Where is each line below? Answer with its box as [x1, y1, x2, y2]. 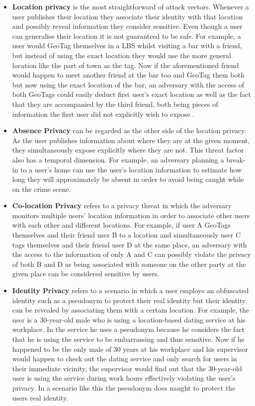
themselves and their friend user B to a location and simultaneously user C [12, 230, 241, 240]
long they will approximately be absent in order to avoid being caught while [12, 174, 244, 184]
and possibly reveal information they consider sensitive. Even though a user [12, 21, 243, 31]
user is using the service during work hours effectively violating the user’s [12, 373, 236, 383]
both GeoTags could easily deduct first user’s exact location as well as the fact [12, 89, 251, 99]
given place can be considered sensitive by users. [12, 268, 160, 279]
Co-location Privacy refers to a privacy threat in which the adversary [12, 200, 232, 211]
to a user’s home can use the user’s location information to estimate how [20, 164, 242, 174]
